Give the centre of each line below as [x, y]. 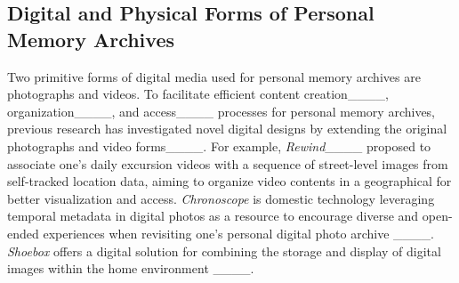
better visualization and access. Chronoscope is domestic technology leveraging [221, 198]
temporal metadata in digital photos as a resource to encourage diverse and [213, 216]
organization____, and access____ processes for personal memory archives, [221, 111]
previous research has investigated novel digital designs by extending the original [227, 129]
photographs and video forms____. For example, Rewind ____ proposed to [219, 146]
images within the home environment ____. [131, 268]
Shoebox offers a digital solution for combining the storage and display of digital [224, 251]
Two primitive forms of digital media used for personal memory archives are [214, 76]
